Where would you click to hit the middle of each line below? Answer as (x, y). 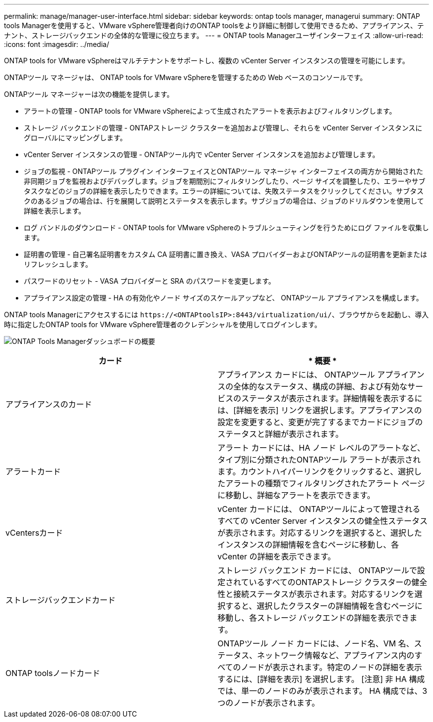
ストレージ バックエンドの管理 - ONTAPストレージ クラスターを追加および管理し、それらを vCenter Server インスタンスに (223, 128)
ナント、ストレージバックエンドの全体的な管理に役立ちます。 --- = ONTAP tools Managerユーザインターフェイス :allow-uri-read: (214, 35)
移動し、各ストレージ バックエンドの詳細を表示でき (314, 618)
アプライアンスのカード (49, 404)
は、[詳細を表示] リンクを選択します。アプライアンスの (320, 410)
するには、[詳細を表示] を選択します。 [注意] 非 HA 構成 (321, 679)
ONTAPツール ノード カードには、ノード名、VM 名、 (316, 643)
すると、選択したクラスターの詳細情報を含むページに (324, 606)
